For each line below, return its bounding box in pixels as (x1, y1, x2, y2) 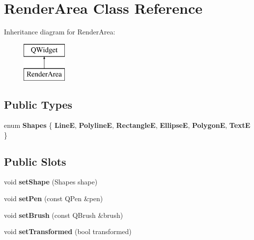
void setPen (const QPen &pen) (4, 193, 103, 204)
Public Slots (4, 153, 66, 169)
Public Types (4, 97, 73, 112)
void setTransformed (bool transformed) (4, 226, 132, 237)
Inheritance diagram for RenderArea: (4, 27, 115, 37)
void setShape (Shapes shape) (4, 177, 98, 187)
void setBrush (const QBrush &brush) (4, 210, 123, 220)
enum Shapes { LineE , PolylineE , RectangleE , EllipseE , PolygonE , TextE (4, 120, 251, 130)
